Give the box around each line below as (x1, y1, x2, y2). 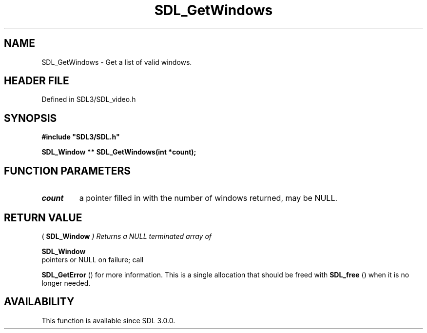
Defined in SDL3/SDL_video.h (41, 95, 136, 104)
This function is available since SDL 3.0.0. (41, 316, 175, 325)
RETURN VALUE (4, 211, 82, 224)
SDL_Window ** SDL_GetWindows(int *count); (41, 148, 196, 157)
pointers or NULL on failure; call (41, 255, 144, 264)
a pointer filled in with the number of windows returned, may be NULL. (79, 193, 338, 203)
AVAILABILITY (4, 295, 75, 308)
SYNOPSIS (4, 112, 57, 124)
